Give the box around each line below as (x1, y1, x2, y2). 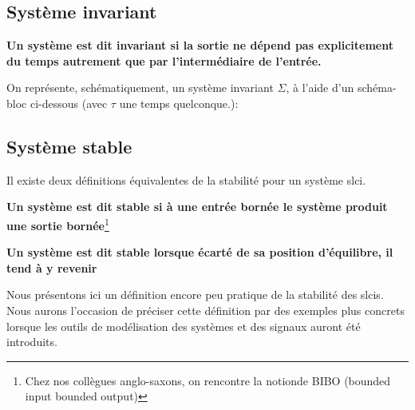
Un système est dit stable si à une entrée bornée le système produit (6, 198, 388, 215)
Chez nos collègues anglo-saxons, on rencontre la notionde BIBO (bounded (25, 372, 391, 388)
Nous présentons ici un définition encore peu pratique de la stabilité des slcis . (6, 286, 384, 303)
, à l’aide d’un (286, 79, 354, 96)
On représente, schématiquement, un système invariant (6, 79, 274, 96)
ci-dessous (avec (30, 94, 108, 111)
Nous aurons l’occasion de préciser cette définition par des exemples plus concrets (6, 302, 405, 318)
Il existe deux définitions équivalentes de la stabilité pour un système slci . (6, 171, 366, 188)
